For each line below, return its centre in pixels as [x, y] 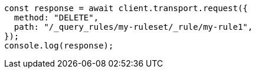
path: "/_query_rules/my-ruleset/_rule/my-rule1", [133, 27]
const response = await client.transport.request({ [126, 8]
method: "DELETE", [56, 18]
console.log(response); [59, 46]
